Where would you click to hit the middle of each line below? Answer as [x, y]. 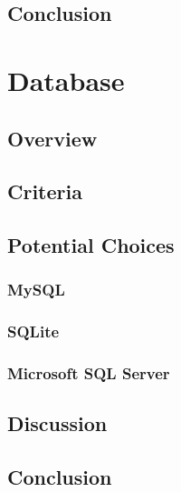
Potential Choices [91, 245]
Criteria [45, 191]
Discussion [57, 423]
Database [66, 80]
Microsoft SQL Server [89, 373]
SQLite [33, 331]
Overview [52, 138]
